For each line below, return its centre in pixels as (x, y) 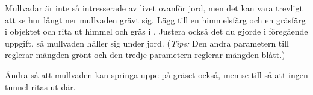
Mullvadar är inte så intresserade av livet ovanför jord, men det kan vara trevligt (154, 8)
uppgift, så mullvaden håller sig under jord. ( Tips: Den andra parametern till (147, 43)
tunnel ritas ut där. (40, 86)
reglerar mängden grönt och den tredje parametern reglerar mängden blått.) (145, 55)
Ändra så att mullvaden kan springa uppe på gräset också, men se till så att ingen (156, 74)
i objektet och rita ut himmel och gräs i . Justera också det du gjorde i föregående (156, 31)
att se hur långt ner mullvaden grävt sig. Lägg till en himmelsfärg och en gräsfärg (155, 19)
